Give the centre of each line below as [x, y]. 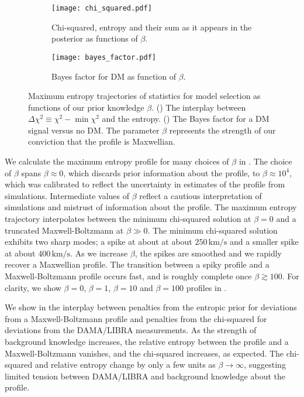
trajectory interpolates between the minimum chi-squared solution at [128, 219]
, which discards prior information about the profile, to [162, 172]
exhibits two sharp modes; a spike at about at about [99, 242]
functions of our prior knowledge [86, 107]
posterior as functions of [95, 38]
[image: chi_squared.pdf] [102, 8]
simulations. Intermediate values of [67, 195]
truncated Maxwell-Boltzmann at [64, 230]
